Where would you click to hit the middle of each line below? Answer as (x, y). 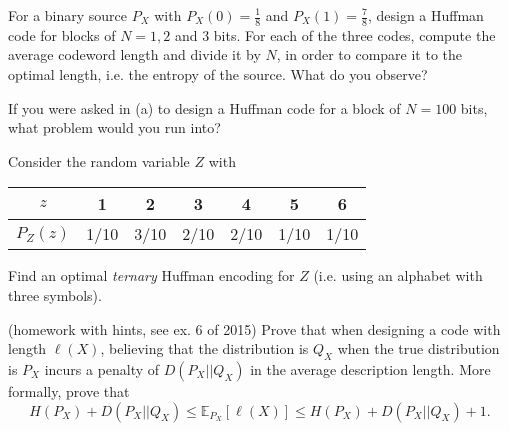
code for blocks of (62, 34)
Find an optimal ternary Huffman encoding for (151, 275)
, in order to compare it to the (369, 54)
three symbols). (55, 294)
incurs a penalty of (102, 368)
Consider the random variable (99, 160)
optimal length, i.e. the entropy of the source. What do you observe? (218, 74)
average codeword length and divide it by (134, 54)
